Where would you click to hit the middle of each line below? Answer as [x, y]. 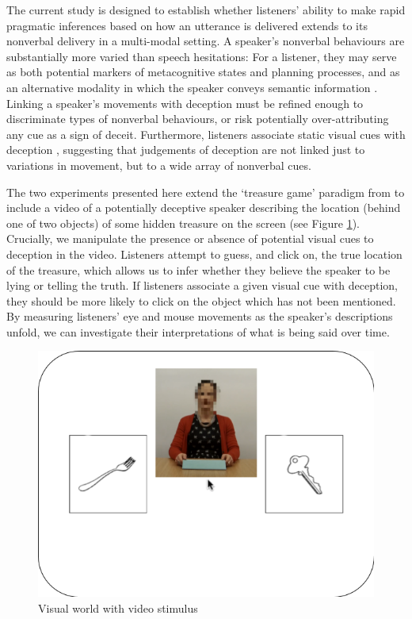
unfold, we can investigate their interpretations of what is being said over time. [198, 331]
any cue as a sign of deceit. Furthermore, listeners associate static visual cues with [206, 134]
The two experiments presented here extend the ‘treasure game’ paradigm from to [206, 192]
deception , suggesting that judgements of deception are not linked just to [186, 150]
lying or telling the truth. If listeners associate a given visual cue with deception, [202, 285]
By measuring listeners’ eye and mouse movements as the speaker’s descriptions [200, 316]
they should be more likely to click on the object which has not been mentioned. [201, 300]
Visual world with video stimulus [118, 607]
